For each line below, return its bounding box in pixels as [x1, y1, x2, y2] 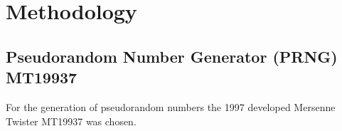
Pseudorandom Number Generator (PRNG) [6, 45, 338, 67]
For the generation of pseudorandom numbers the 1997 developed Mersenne [6, 99, 336, 114]
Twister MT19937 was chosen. [6, 113, 137, 128]
